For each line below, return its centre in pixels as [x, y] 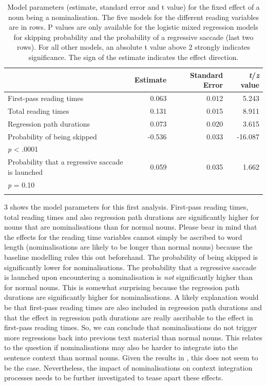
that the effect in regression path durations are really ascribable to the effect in [129, 317]
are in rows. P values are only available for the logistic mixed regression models [133, 27]
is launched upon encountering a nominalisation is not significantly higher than [129, 277]
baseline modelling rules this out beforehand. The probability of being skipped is [131, 257]
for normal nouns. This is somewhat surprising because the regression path [122, 287]
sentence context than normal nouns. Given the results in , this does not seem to [131, 357]
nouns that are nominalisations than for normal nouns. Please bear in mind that [131, 227]
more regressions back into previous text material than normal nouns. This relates [133, 337]
